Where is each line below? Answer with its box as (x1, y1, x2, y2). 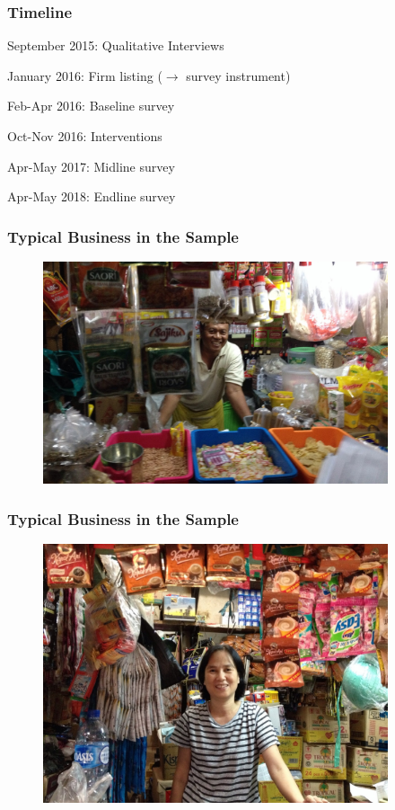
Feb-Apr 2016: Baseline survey (7, 96, 175, 115)
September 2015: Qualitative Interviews (7, 36, 224, 55)
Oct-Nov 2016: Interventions (7, 127, 162, 145)
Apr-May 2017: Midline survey (7, 156, 175, 175)
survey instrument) (186, 66, 291, 85)
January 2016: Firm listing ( (7, 66, 162, 85)
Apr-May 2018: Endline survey (7, 187, 176, 206)
